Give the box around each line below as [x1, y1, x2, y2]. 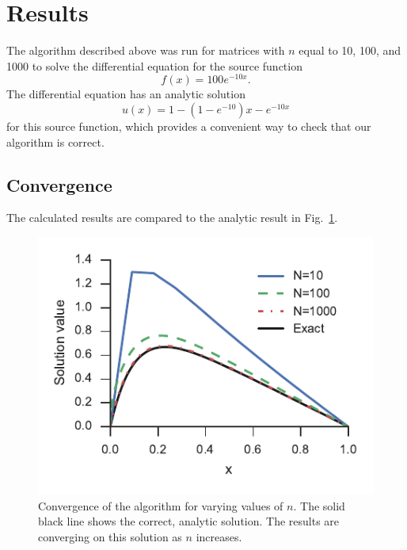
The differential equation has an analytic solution [6, 86, 245, 102]
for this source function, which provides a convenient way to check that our [6, 117, 371, 134]
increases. [196, 528, 242, 544]
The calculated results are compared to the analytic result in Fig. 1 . [6, 209, 338, 226]
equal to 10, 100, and [299, 42, 401, 59]
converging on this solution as [38, 528, 182, 544]
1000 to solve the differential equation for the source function [6, 57, 302, 74]
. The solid [293, 497, 345, 514]
